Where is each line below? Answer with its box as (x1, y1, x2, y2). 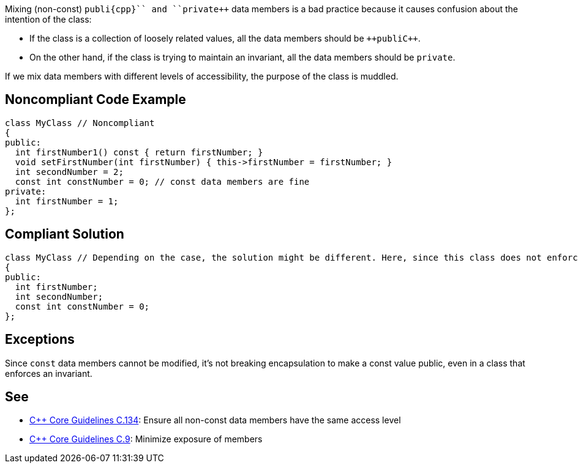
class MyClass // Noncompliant (5, 117, 155, 128)
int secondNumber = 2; (15, 166, 124, 177)
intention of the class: (5, 14, 92, 24)
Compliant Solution (5, 226, 124, 242)
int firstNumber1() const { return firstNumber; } (15, 147, 263, 157)
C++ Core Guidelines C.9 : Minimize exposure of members (29, 434, 263, 445)
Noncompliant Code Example (5, 92, 186, 108)
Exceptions (5, 332, 75, 347)
